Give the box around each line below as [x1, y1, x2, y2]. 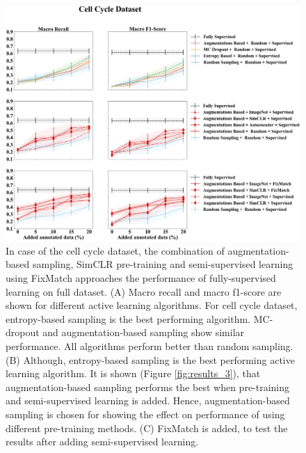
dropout [6, 325, 40, 340]
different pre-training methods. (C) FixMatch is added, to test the [6, 420, 288, 435]
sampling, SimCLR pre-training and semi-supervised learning [32, 257, 293, 271]
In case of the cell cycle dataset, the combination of [6, 243, 225, 257]
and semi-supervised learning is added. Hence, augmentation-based [6, 393, 290, 408]
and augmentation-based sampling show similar [42, 325, 245, 340]
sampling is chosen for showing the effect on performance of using [6, 407, 285, 421]
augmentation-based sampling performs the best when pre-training [6, 379, 290, 394]
